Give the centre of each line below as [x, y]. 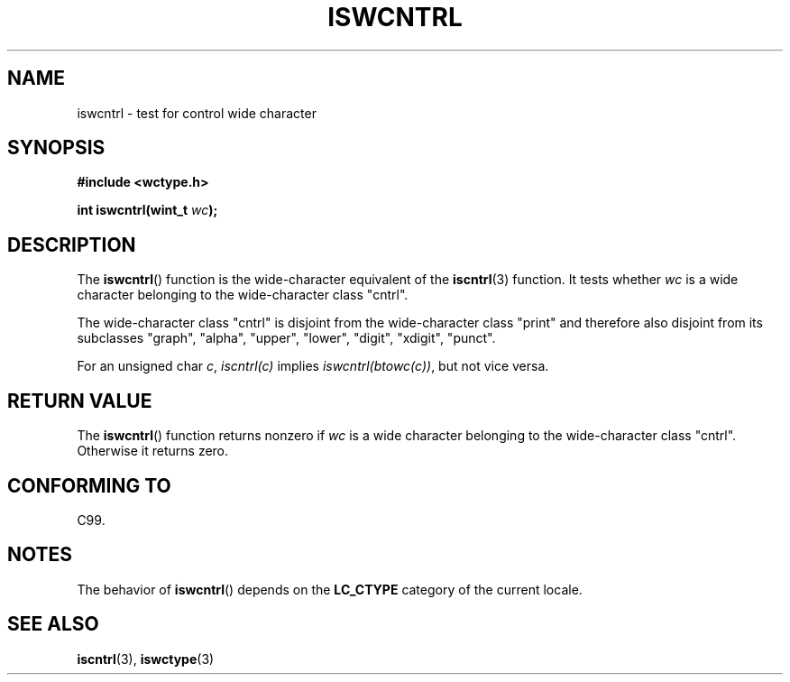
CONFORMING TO [89, 485]
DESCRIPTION [72, 244]
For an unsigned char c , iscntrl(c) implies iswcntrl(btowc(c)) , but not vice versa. [313, 366]
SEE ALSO [53, 624]
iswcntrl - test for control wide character [197, 113]
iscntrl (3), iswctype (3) [146, 659]
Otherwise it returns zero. [153, 451]
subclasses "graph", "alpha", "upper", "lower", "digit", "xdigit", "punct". [286, 338]
